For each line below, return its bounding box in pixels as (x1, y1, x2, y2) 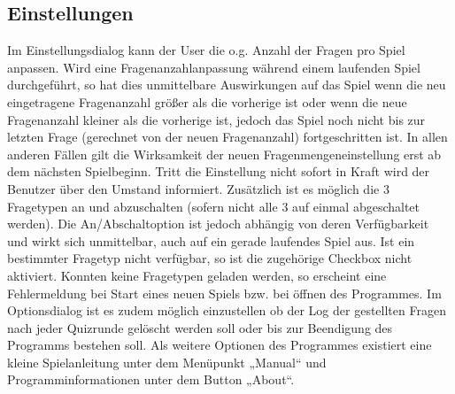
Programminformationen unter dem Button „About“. (7, 370, 295, 389)
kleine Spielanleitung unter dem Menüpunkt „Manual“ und (7, 352, 327, 371)
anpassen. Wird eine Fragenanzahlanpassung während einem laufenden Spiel (7, 58, 420, 76)
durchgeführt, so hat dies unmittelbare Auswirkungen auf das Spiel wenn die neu (7, 75, 446, 94)
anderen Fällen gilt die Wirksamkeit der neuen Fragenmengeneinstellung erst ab (7, 144, 442, 163)
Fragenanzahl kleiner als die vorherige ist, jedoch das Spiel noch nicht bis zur (7, 110, 426, 128)
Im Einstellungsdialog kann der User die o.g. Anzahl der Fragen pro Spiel (7, 41, 405, 59)
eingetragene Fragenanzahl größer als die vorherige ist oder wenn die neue (7, 92, 407, 111)
